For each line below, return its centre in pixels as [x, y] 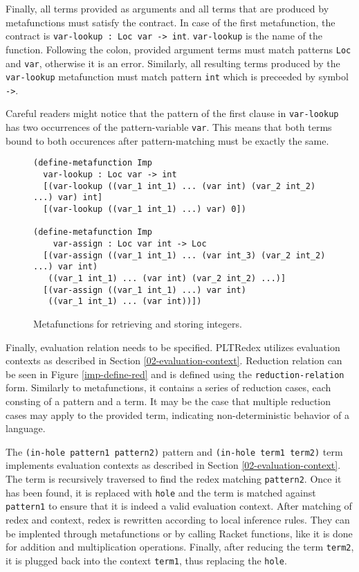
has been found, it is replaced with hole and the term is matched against [161, 492]
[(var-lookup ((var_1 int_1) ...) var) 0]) [145, 209]
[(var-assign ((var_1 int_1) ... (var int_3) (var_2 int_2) [184, 255]
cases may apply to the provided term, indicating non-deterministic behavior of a [178, 414]
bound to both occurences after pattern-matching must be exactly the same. [167, 140]
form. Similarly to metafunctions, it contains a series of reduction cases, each [168, 387]
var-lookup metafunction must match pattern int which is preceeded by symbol [177, 77]
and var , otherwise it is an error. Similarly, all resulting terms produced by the [173, 63]
